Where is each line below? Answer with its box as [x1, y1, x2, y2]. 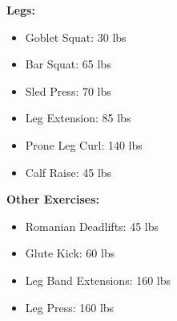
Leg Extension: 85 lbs [25, 109, 131, 126]
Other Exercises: [6, 191, 99, 208]
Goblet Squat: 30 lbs [25, 28, 127, 45]
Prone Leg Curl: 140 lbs [25, 136, 143, 153]
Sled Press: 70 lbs [25, 82, 111, 99]
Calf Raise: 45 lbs [25, 163, 112, 180]
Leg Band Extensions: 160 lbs [25, 271, 171, 288]
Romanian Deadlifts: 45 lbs [25, 217, 159, 234]
